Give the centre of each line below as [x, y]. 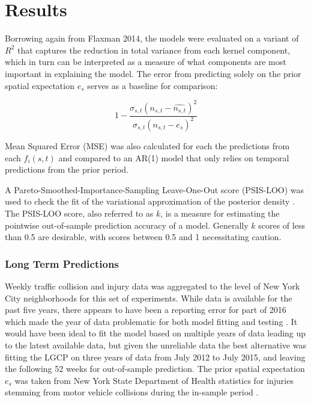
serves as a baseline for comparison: [152, 85]
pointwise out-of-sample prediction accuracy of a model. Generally [127, 225]
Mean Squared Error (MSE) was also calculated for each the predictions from [147, 145]
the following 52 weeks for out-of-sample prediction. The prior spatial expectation [155, 369]
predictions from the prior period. [67, 169]
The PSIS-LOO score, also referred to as [79, 213]
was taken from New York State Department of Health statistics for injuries [154, 380]
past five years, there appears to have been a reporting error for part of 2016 [146, 310]
